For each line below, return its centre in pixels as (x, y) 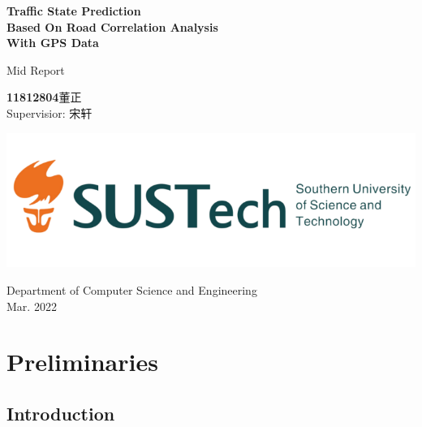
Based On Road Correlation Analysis (112, 26)
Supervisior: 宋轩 (50, 112)
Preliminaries (82, 362)
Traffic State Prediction (74, 11)
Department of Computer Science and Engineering (132, 289)
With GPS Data (53, 43)
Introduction (61, 413)
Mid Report (36, 69)
